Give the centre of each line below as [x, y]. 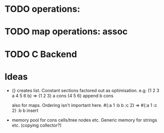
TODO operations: [42, 9]
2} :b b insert [25, 110]
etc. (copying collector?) [37, 125]
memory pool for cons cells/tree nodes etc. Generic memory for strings [84, 120]
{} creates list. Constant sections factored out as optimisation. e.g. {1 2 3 [85, 90]
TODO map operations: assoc [66, 32]
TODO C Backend [41, 54]
